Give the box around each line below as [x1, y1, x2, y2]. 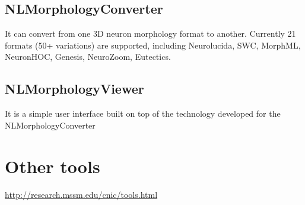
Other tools [5, 153, 100, 178]
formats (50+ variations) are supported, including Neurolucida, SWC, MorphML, [5, 39, 301, 51]
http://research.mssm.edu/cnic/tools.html [5, 188, 158, 200]
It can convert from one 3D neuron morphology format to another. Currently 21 [5, 27, 296, 40]
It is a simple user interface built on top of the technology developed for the [5, 107, 281, 120]
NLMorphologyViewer [5, 79, 144, 98]
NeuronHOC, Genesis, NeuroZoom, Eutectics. [5, 50, 171, 63]
